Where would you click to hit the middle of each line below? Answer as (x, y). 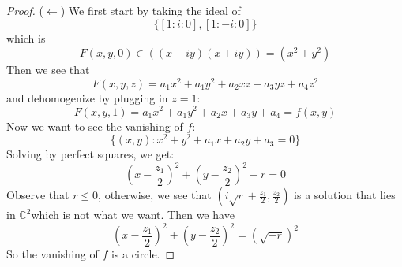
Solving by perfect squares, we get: (90, 154)
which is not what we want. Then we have (133, 215)
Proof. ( (25, 10)
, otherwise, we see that (155, 195)
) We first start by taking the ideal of (150, 10)
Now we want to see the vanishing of (95, 126)
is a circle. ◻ (143, 254)
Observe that (38, 195)
